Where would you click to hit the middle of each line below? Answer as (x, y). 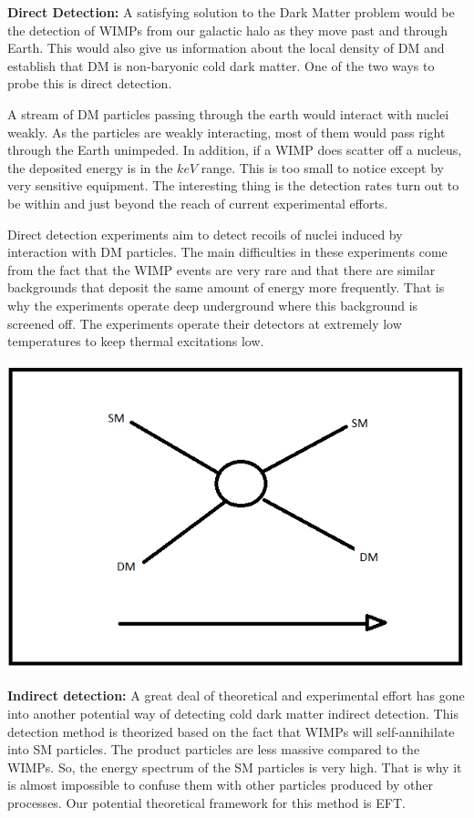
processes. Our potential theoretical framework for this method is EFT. (206, 802)
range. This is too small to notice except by (322, 167)
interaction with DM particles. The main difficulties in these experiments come (227, 252)
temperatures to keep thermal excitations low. (136, 341)
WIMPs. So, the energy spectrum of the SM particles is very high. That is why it (235, 767)
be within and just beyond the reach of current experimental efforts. (198, 203)
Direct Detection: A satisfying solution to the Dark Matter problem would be (231, 12)
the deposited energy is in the (90, 167)
